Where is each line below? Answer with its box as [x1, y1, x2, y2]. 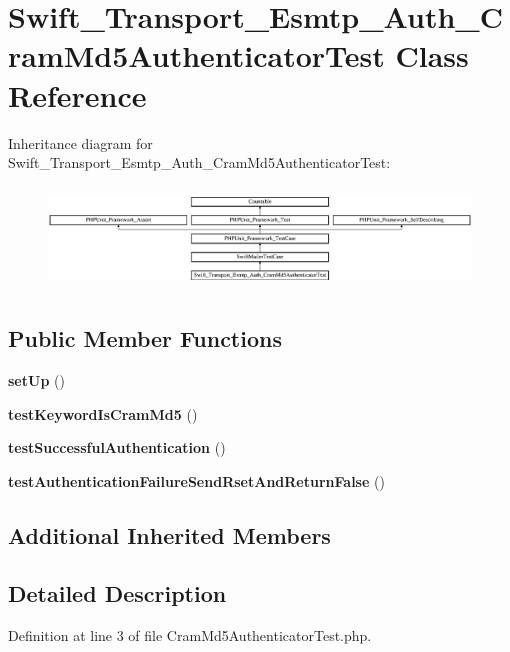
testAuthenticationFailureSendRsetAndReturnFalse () [8, 470, 385, 491]
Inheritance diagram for [8, 132, 153, 153]
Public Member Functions [8, 323, 282, 354]
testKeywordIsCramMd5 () [8, 403, 198, 424]
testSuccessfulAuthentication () [8, 437, 226, 458]
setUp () [8, 369, 65, 390]
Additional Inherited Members [8, 519, 331, 550]
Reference [8, 74, 147, 115]
